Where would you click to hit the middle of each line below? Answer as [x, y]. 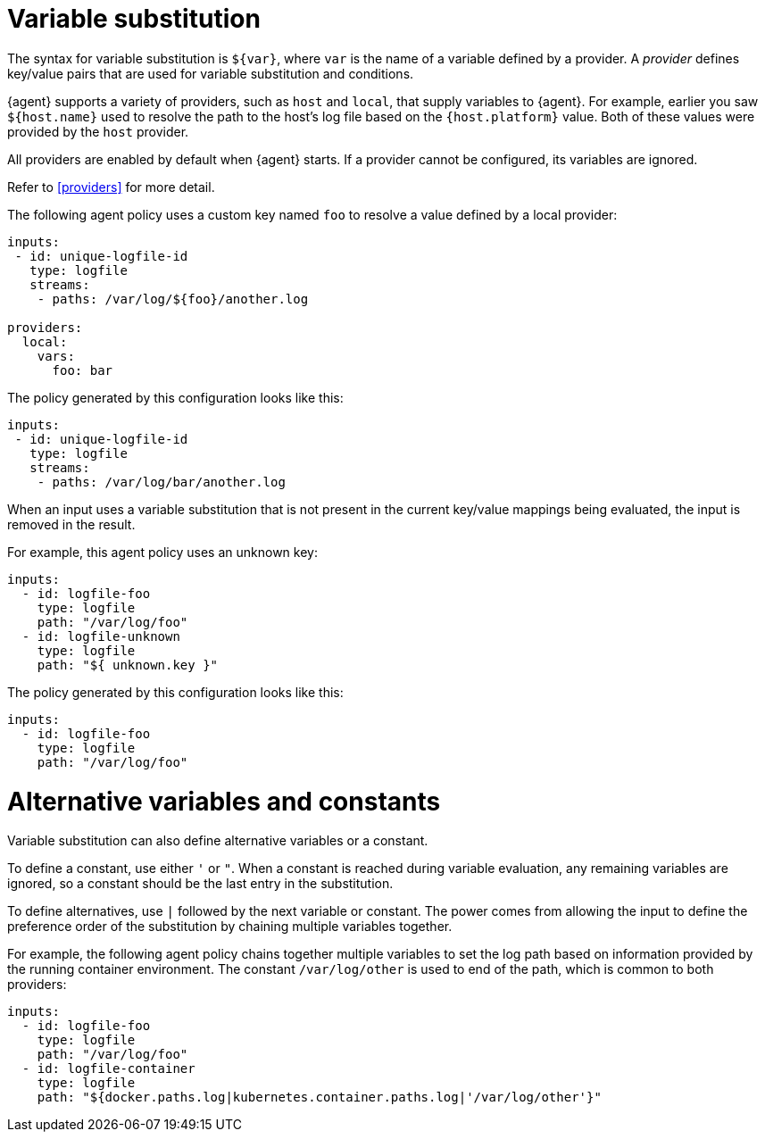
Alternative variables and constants [224, 801]
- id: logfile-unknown [101, 636]
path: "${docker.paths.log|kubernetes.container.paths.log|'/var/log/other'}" [319, 1097]
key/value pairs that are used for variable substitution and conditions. [211, 73]
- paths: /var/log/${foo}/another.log [173, 299]
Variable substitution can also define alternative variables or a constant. [218, 841]
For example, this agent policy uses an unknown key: [162, 552]
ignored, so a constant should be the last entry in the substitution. [200, 884]
